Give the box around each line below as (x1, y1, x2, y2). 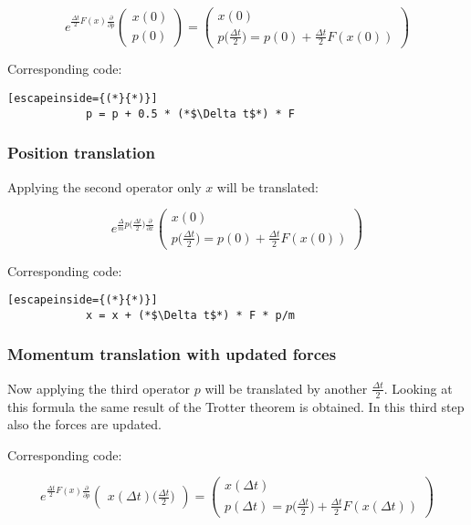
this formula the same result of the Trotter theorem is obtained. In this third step (7, 396, 465, 416)
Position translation (7, 141, 155, 164)
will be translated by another (204, 378, 368, 397)
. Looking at (383, 378, 453, 397)
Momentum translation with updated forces (7, 343, 337, 365)
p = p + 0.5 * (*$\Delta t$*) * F (85, 107, 295, 120)
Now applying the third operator (7, 378, 191, 397)
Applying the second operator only (7, 177, 202, 196)
